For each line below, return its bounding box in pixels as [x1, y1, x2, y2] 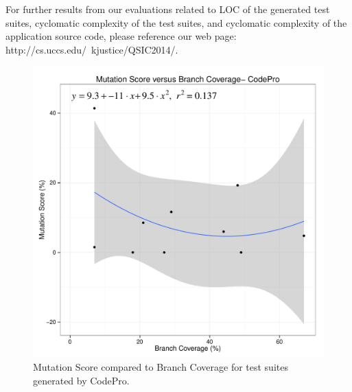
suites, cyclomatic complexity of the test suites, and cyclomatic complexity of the [5, 15, 347, 30]
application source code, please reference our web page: [5, 29, 237, 43]
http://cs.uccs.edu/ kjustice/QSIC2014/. [5, 42, 178, 56]
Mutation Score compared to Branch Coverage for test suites [33, 359, 288, 373]
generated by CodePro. [33, 373, 130, 387]
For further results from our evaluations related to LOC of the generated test [5, 2, 330, 16]
